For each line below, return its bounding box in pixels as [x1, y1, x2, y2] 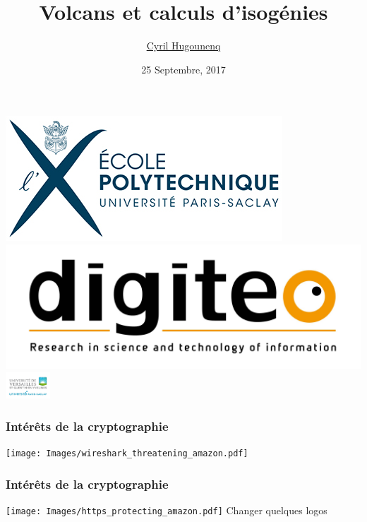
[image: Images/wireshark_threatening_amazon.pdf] [6, 449, 248, 459]
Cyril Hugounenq [146, 38, 221, 53]
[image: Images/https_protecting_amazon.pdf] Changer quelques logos [6, 503, 327, 518]
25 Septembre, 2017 [141, 61, 226, 76]
